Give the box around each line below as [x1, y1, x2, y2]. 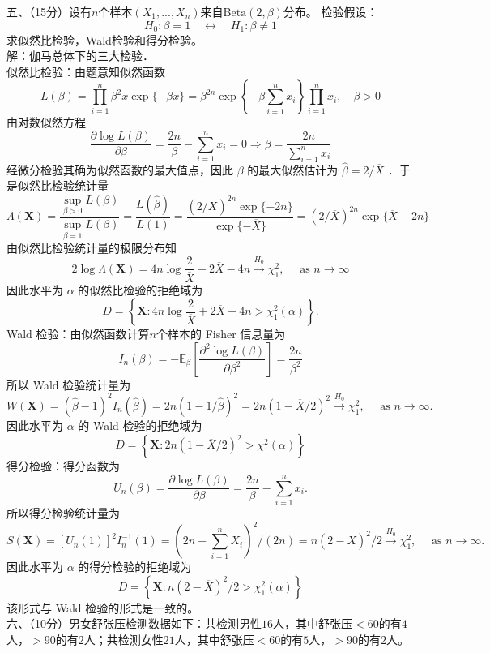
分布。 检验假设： [283, 3, 378, 19]
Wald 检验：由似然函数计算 [6, 325, 150, 342]
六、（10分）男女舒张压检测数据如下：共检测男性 [6, 615, 262, 632]
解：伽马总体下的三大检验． [6, 47, 154, 64]
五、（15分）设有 [6, 3, 92, 19]
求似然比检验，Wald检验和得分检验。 [6, 31, 202, 48]
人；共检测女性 [83, 631, 164, 648]
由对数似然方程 [6, 114, 86, 131]
